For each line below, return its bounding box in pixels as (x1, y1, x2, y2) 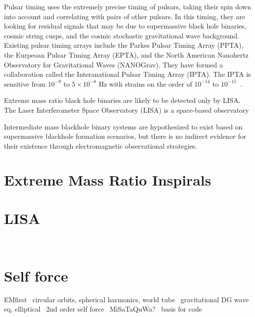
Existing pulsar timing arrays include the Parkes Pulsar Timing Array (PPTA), (4, 40, 244, 50)
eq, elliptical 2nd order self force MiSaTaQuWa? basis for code (4, 304, 202, 314)
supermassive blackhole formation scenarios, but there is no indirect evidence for (4, 131, 247, 141)
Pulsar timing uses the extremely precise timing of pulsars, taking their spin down (4, 1, 251, 11)
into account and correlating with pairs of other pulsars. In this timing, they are (4, 11, 245, 21)
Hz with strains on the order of (98, 78, 192, 89)
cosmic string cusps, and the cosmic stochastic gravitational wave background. (4, 30, 239, 40)
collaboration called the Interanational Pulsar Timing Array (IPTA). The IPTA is (4, 69, 251, 79)
